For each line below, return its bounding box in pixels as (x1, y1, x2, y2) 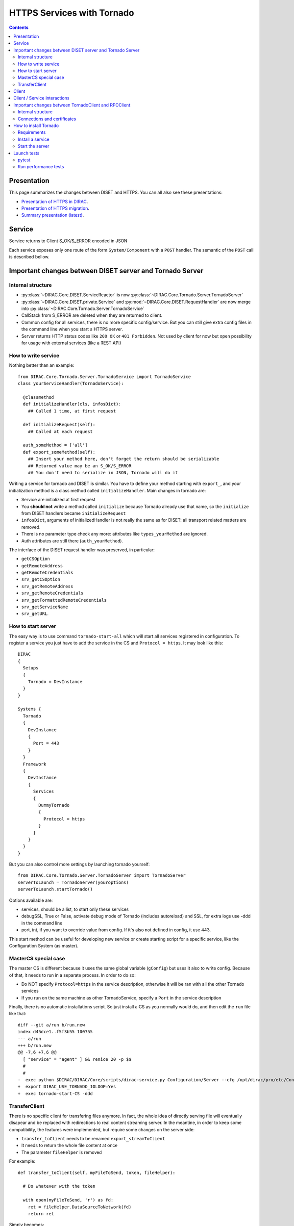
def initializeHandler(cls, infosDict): (23, 401, 122, 407)
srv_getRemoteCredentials (21, 590, 84, 596)
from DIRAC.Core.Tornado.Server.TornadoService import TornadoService (18, 374, 191, 380)
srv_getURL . (21, 611, 49, 616)
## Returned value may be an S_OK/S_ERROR (27, 463, 132, 468)
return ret (27, 1211, 54, 1216)
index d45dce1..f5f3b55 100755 (18, 1029, 93, 1035)
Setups (23, 665, 39, 671)
